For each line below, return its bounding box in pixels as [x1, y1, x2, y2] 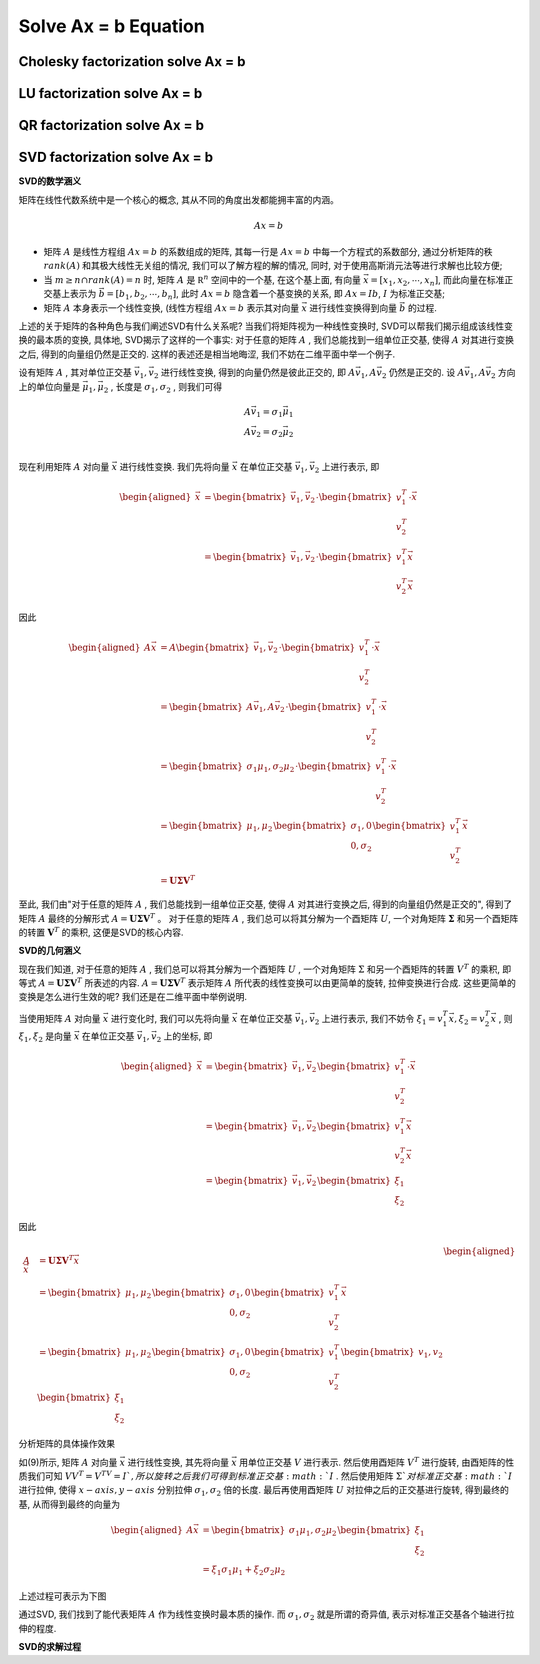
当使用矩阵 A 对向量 [18, 1012, 101, 1024]
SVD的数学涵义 [18, 175, 82, 187]
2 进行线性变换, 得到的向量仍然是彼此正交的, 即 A [153, 366, 356, 380]
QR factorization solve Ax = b [18, 117, 205, 134]
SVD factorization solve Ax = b [18, 149, 214, 166]
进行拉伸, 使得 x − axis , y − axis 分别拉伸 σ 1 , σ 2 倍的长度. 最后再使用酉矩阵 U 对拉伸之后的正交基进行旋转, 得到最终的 [18, 1484, 509, 1499]
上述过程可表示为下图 [18, 1590, 107, 1602]
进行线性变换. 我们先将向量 [119, 461, 230, 473]
